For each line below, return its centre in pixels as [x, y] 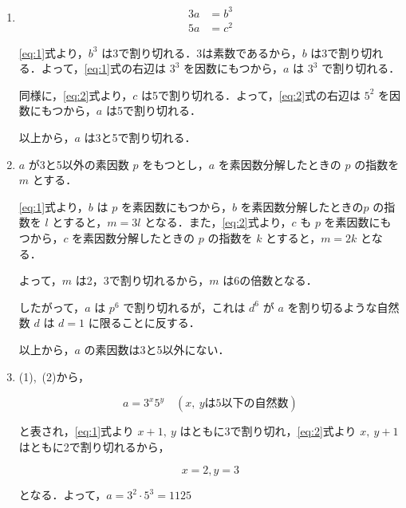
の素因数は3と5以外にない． [157, 349]
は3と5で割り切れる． [140, 138]
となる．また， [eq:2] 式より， [218, 222]
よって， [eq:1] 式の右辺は [103, 68]
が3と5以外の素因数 [79, 164]
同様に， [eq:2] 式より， [76, 95]
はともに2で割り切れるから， [94, 446]
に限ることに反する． [144, 323]
